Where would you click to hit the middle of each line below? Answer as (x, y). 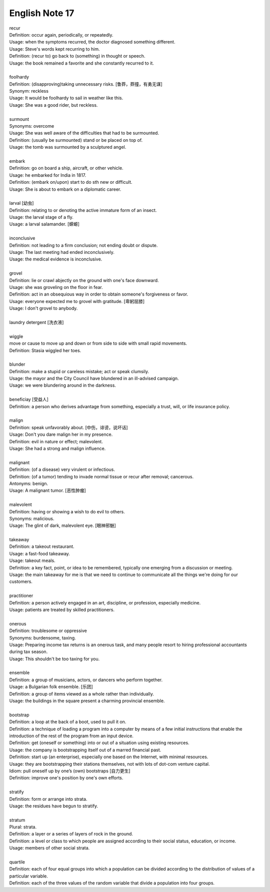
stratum (17, 820)
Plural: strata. (23, 827)
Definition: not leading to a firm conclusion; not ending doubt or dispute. (83, 245)
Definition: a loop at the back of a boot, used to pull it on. (68, 722)
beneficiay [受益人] (29, 399)
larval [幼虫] (21, 203)
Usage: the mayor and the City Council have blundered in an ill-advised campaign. (94, 379)
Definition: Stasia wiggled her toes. (45, 350)
